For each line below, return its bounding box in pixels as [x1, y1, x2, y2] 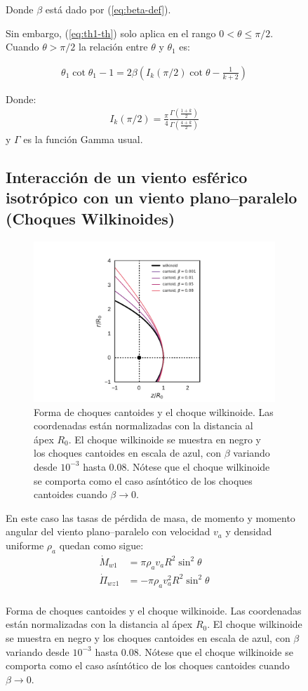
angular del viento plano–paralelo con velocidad [6, 524, 210, 539]
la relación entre [79, 39, 148, 54]
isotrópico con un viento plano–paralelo [6, 187, 297, 208]
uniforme [6, 537, 44, 552]
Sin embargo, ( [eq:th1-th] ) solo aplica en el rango [6, 25, 216, 40]
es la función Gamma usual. [23, 132, 143, 147]
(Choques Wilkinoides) [6, 207, 175, 229]
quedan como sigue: [59, 537, 144, 552]
